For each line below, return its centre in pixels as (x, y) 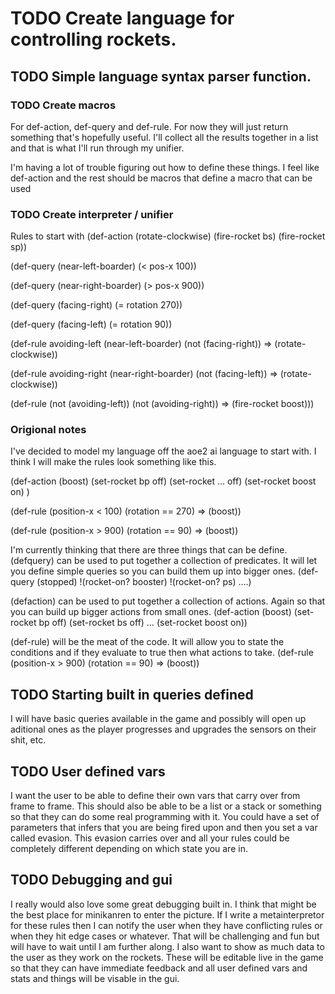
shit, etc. (28, 740)
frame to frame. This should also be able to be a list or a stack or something (166, 806)
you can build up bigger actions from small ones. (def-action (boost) (151, 612)
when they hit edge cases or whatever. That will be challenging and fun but (165, 936)
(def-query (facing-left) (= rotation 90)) (91, 324)
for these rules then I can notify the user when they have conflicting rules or (166, 925)
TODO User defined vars (88, 771)
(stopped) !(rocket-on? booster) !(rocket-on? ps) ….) (144, 582)
